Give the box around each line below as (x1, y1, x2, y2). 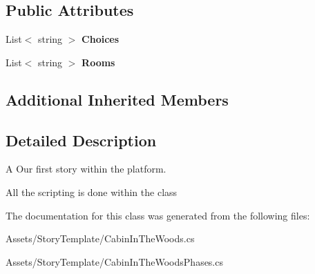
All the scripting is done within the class (6, 184, 178, 199)
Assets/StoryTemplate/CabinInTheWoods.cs (6, 231, 195, 246)
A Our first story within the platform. (6, 162, 166, 176)
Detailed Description (6, 129, 157, 150)
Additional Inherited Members (6, 88, 229, 110)
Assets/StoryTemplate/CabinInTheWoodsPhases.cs (6, 254, 223, 268)
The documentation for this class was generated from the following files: (6, 208, 310, 222)
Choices (82, 32, 120, 46)
